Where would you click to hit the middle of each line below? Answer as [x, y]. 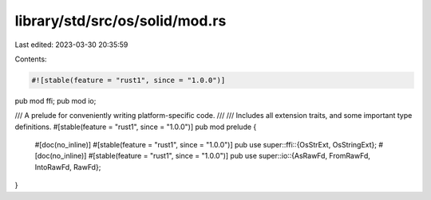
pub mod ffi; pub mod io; [55, 100]
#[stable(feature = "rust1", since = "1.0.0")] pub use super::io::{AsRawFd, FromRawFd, [229, 156]
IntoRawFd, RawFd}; [68, 167]
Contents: [31, 59]
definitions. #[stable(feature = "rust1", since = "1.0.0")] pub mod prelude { [136, 127]
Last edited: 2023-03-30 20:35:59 [71, 45]
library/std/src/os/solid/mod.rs [121, 21]
